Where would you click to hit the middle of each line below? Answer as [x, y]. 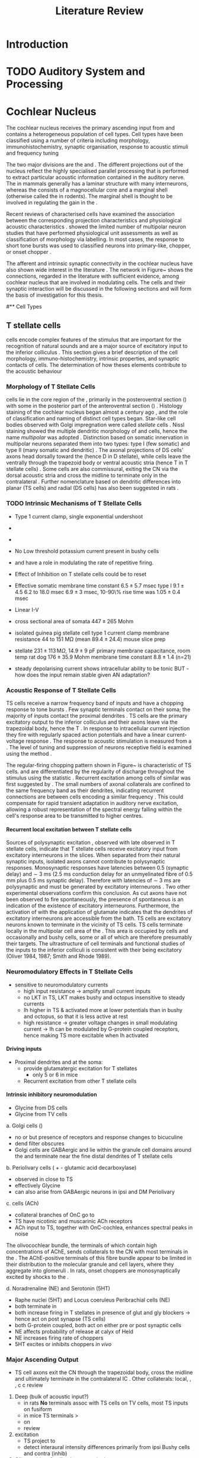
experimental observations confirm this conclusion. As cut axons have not [97, 893]
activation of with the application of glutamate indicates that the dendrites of [99, 912]
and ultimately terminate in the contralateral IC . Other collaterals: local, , [103, 1379]
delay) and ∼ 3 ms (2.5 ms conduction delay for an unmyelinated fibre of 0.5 [99, 874]
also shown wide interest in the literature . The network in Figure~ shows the [99, 270]
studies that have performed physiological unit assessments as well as [92, 233]
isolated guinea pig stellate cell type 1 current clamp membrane [92, 633]
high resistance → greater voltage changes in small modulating [100, 1022]
